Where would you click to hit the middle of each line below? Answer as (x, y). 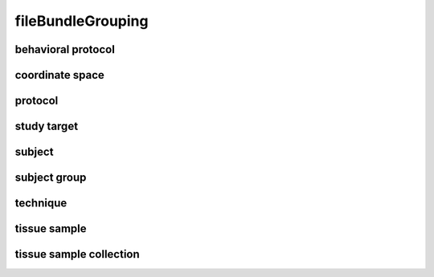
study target (47, 126)
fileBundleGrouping (82, 21)
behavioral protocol (65, 49)
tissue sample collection (77, 254)
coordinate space (59, 75)
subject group (51, 178)
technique (41, 204)
